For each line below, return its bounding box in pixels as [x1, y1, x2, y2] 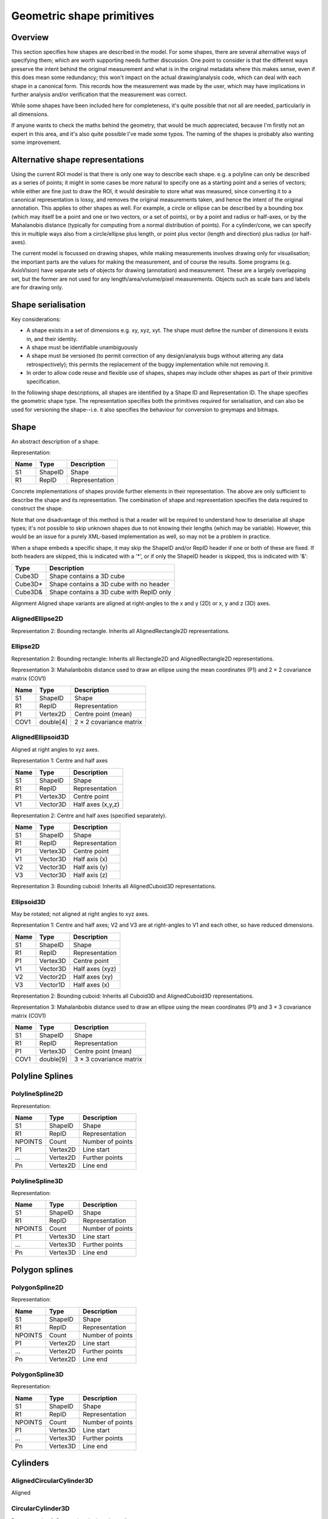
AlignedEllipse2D [11, 614, 64, 623]
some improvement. [11, 139, 61, 146]
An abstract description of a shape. [11, 437, 100, 445]
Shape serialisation [11, 300, 86, 310]
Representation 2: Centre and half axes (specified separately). [11, 812, 167, 819]
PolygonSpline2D [11, 1283, 64, 1291]
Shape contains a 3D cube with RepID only [49, 588, 171, 596]
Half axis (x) [73, 854, 108, 863]
